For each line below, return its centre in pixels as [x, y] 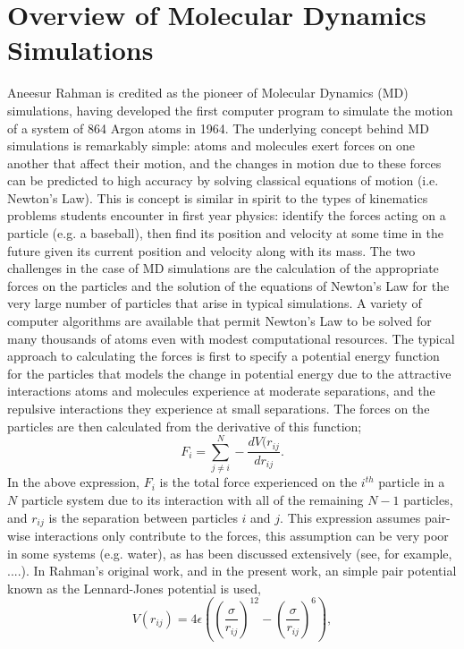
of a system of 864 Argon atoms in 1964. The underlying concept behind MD [218, 128]
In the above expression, [73, 482]
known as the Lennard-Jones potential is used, [134, 588]
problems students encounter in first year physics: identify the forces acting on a [227, 215]
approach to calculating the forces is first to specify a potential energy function [224, 356]
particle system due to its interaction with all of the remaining [192, 499]
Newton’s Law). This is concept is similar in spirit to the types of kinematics [218, 197]
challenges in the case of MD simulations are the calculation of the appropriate [223, 268]
